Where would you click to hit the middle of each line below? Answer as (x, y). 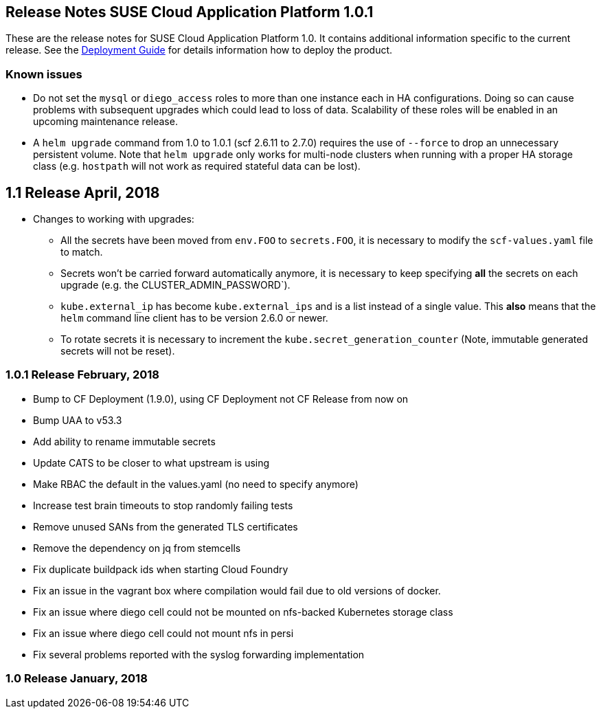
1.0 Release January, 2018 (77, 679)
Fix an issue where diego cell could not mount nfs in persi (163, 633)
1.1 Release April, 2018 (83, 192)
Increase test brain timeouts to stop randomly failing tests (163, 505)
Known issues (44, 74)
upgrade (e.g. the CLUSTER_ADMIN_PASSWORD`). (175, 285)
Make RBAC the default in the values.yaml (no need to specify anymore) (196, 484)
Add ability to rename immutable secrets (124, 441)
